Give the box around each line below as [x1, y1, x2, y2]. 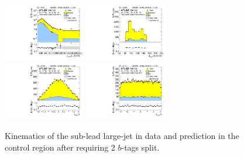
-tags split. [121, 141, 160, 153]
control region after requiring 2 [5, 141, 115, 153]
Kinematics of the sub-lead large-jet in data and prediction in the [5, 129, 239, 141]
